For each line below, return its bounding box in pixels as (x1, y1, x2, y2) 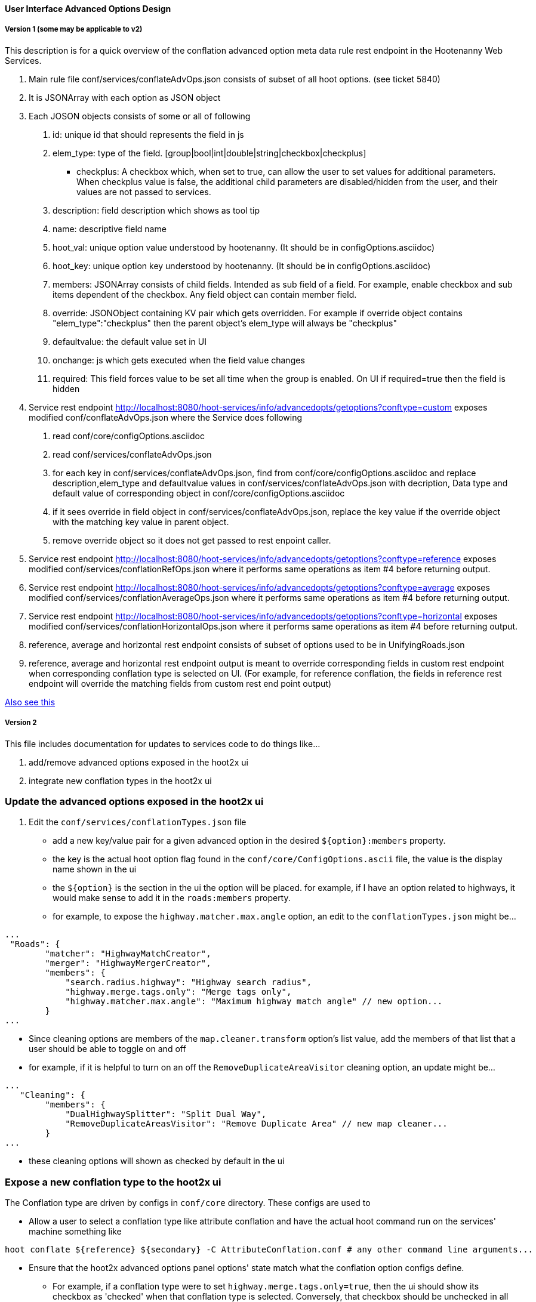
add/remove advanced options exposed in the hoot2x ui (29, 757, 248, 767)
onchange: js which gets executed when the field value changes (53, 354, 305, 365)
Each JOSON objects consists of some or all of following (29, 110, 251, 121)
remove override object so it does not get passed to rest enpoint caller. (53, 535, 331, 545)
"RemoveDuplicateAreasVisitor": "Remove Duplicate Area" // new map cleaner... (65, 1119, 448, 1129)
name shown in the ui (53, 864, 137, 875)
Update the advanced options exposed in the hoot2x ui (5, 795, 264, 807)
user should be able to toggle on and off (29, 1044, 186, 1054)
